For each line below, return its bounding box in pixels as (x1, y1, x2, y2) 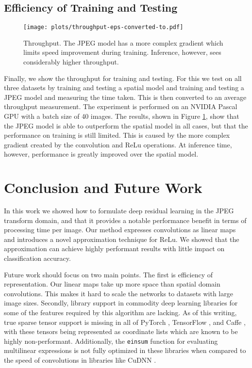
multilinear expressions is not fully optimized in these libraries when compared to (4, 345, 246, 355)
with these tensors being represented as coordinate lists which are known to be (4, 326, 238, 336)
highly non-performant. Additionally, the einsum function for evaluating (4, 336, 218, 346)
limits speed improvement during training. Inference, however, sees (23, 47, 221, 57)
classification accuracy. (4, 253, 71, 263)
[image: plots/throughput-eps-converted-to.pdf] (23, 24, 184, 31)
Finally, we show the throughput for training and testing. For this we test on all (4, 73, 242, 83)
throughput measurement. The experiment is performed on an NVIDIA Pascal (4, 101, 237, 112)
